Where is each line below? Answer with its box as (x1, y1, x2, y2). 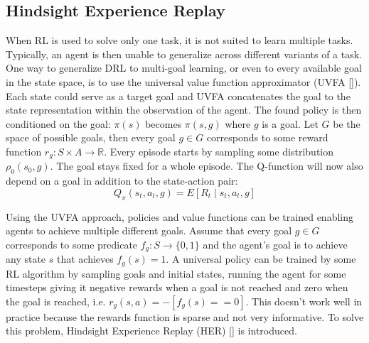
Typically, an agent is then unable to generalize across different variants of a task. (6, 46, 363, 61)
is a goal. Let (262, 116, 319, 131)
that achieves (56, 251, 114, 266)
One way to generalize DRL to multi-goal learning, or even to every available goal (6, 60, 362, 75)
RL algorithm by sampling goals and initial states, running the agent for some (6, 266, 346, 281)
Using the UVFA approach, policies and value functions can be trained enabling (6, 209, 353, 224)
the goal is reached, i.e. (6, 293, 106, 308)
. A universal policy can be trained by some (166, 251, 356, 266)
